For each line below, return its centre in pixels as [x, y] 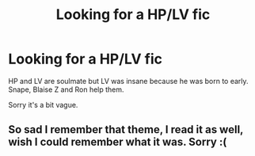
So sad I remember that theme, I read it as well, [126, 129]
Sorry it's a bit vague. [43, 105]
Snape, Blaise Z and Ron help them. [66, 89]
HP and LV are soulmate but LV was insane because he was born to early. [128, 81]
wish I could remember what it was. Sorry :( [118, 142]
